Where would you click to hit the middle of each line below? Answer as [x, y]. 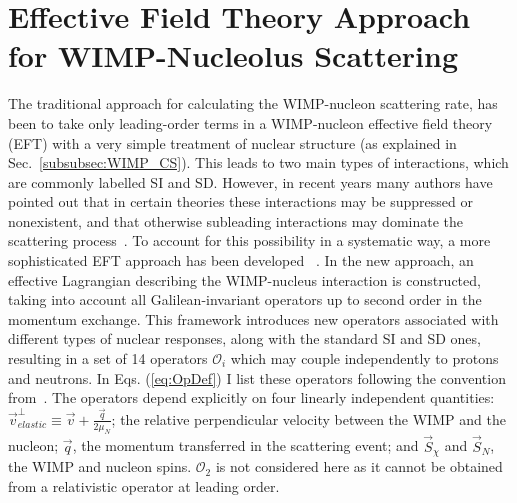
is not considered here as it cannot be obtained [359, 466]
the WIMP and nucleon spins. [100, 466]
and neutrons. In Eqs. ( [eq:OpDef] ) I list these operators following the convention [257, 377]
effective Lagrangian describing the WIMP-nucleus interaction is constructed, [244, 279]
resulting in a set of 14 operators [108, 358]
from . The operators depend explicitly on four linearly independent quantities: [251, 397]
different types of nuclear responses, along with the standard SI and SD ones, [244, 338]
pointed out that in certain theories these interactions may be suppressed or [240, 201]
